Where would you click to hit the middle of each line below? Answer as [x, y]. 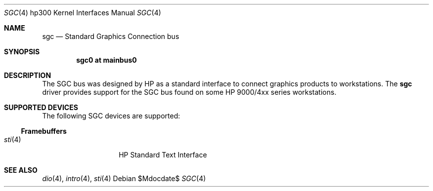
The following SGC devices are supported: [111, 116]
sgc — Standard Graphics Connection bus [111, 36]
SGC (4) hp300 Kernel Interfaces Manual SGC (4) [83, 13]
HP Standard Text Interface [163, 155]
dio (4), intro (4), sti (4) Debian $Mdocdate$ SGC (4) [124, 178]
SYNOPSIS [22, 52]
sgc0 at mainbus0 [107, 60]
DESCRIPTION [28, 75]
